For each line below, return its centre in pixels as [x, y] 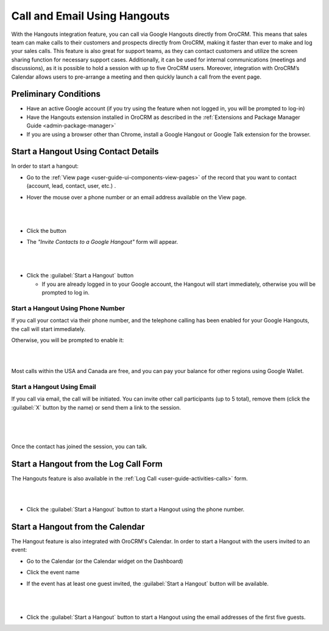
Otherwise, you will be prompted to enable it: [68, 340]
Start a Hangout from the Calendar [78, 526]
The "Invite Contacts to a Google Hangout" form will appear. [102, 242]
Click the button [47, 230]
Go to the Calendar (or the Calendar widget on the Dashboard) [105, 561]
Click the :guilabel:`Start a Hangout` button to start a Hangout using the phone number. [136, 510]
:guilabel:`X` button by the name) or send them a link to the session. [96, 407]
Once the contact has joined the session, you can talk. [79, 446]
